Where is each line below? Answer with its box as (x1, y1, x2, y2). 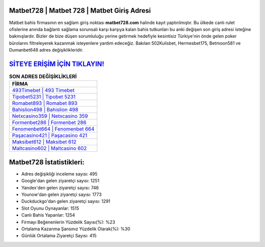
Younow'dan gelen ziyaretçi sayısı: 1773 (21, 192, 102, 197)
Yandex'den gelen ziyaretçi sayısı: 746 (21, 185, 99, 191)
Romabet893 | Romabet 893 (12, 100, 78, 107)
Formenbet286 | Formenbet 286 (12, 119, 87, 126)
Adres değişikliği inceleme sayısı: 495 (21, 171, 98, 177)
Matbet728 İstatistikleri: (9, 158, 84, 166)
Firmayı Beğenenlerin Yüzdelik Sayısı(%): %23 (21, 219, 115, 225)
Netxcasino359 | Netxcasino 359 (12, 113, 88, 120)
